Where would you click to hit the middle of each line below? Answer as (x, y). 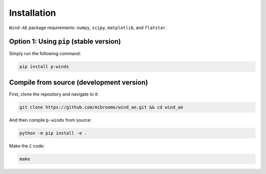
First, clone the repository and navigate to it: (54, 94)
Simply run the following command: (45, 54)
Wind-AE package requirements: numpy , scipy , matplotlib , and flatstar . (88, 28)
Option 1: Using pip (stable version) (65, 42)
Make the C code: (27, 146)
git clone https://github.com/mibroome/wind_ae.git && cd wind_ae (101, 107)
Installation (33, 13)
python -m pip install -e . (53, 133)
